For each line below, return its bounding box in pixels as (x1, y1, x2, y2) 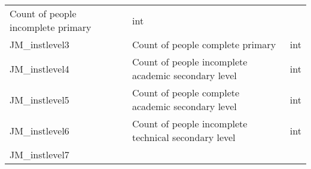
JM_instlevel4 (10, 61, 69, 76)
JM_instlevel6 (10, 123, 69, 137)
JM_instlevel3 (10, 37, 69, 51)
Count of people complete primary (132, 37, 276, 51)
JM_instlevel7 (10, 148, 69, 161)
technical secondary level (132, 130, 236, 144)
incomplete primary (10, 20, 92, 34)
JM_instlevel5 (10, 92, 69, 107)
